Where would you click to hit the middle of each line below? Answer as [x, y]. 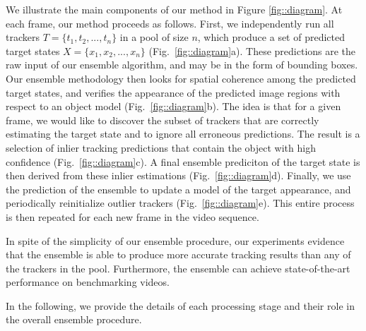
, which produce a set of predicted [271, 37]
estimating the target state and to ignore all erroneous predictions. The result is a [183, 134]
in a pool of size [154, 37]
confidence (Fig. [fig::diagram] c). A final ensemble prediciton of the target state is [183, 161]
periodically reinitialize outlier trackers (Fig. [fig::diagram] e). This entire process [180, 203]
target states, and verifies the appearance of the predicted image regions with [173, 92]
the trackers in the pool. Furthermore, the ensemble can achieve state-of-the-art [178, 268]
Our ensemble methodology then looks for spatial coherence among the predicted [181, 78]
